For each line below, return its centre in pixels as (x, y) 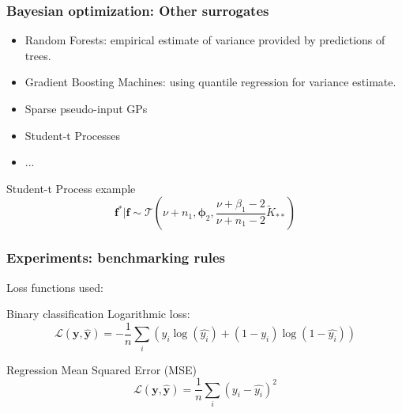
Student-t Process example (71, 188)
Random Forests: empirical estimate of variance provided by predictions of (205, 40)
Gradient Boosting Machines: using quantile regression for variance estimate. (210, 82)
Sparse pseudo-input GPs (86, 108)
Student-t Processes (73, 135)
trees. (38, 55)
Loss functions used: (55, 287)
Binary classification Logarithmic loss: (98, 314)
